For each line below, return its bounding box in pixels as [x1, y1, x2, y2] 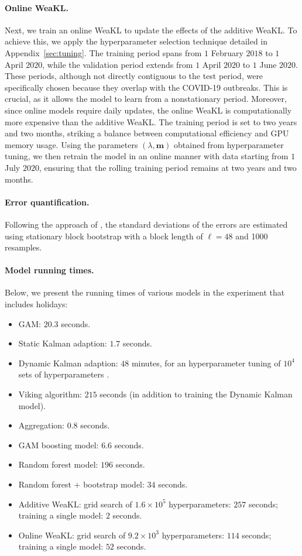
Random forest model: [18, 458, 98, 471]
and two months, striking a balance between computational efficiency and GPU [5, 127, 289, 139]
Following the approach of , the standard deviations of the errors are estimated [5, 218, 288, 230]
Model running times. [5, 264, 94, 276]
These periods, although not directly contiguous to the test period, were [5, 70, 263, 82]
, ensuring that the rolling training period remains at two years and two [39, 161, 297, 173]
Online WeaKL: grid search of [18, 528, 126, 541]
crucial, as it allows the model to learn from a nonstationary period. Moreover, [5, 92, 287, 105]
